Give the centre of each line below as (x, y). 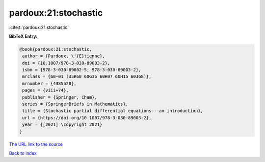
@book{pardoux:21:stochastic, (56, 49)
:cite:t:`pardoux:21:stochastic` (39, 27)
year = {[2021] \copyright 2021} (62, 125)
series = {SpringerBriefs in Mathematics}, (75, 104)
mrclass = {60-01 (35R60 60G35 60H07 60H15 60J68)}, (87, 77)
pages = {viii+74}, (45, 90)
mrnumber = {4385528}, (50, 83)
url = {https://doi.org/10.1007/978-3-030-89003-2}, (87, 118)
